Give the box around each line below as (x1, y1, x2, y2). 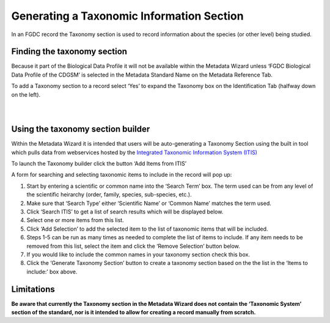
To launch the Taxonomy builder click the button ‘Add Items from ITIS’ (11, 160, 186, 168)
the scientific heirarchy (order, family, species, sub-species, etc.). (26, 191, 192, 198)
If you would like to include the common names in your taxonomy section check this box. (26, 251, 251, 258)
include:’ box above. (26, 268, 78, 275)
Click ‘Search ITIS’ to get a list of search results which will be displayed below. (26, 208, 224, 215)
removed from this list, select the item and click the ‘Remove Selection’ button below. (26, 242, 241, 250)
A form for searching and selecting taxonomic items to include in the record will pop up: (11, 171, 232, 179)
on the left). (11, 91, 41, 98)
